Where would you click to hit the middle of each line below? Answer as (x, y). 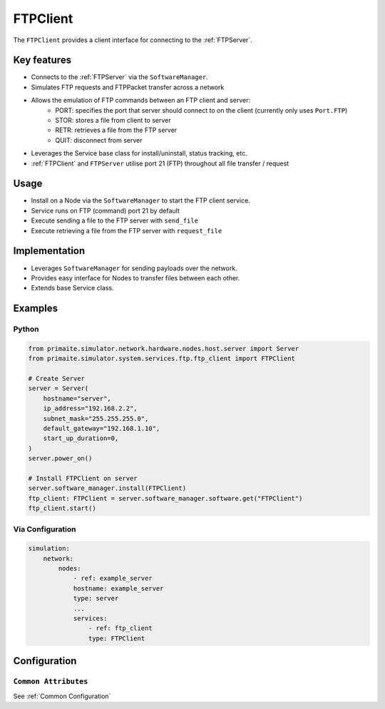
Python (26, 330)
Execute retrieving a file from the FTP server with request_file (127, 230)
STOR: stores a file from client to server (113, 121)
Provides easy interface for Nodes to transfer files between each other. (135, 277)
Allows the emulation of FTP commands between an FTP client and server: (141, 101)
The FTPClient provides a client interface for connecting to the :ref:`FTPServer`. (133, 40)
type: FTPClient (117, 638)
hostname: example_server (118, 588)
